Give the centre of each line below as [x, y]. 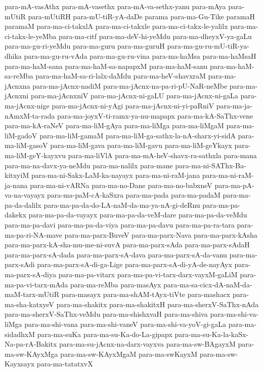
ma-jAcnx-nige [27, 105]
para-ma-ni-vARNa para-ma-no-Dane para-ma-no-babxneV [121, 185]
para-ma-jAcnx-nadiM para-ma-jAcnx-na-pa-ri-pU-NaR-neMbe [130, 85]
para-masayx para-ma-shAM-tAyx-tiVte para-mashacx [146, 294]
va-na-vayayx [25, 195]
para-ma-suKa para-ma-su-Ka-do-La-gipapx [105, 334]
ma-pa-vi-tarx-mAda [36, 284]
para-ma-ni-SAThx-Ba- [211, 165]
